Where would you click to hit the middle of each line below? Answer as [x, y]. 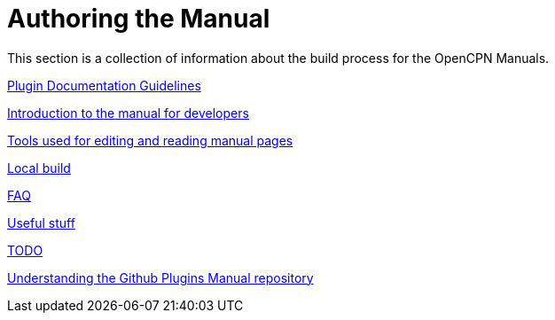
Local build [39, 168]
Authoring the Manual [139, 19]
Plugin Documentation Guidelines [104, 85]
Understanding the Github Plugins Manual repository [160, 277]
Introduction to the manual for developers [128, 113]
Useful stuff [41, 222]
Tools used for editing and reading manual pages [150, 140]
